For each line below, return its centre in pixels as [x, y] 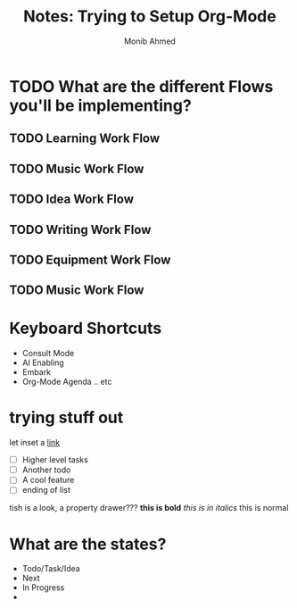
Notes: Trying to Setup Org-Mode [150, 17]
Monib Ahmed [150, 41]
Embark [37, 372]
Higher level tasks [55, 460]
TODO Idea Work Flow [71, 200]
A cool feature [48, 480]
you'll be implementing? [100, 105]
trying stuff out [66, 418]
